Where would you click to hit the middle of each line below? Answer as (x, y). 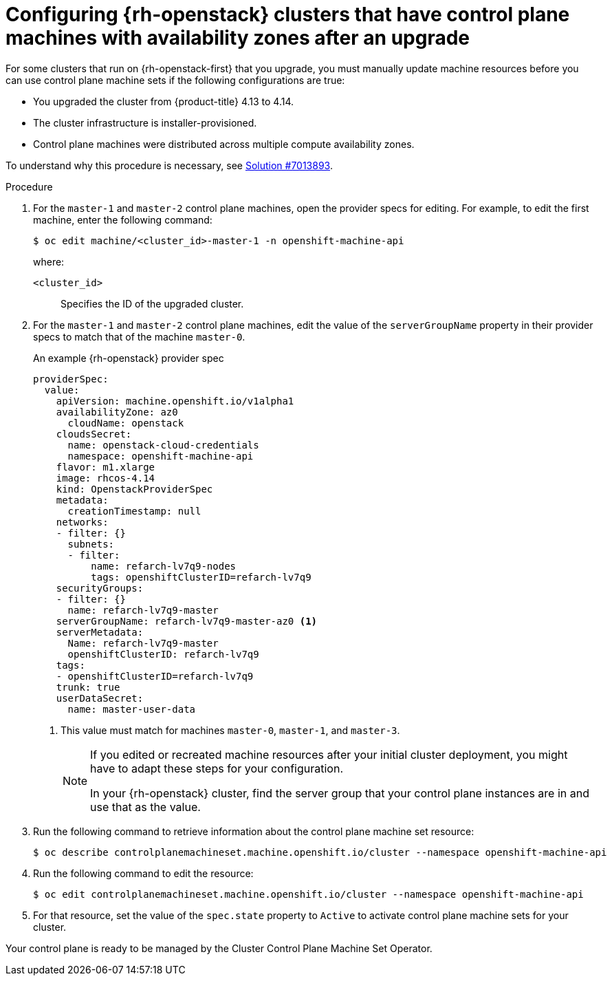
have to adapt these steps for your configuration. (217, 768)
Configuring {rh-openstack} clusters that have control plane (288, 14)
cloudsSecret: (94, 434)
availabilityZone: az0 (117, 412)
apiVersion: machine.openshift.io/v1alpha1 (175, 401)
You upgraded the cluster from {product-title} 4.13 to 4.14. (164, 101)
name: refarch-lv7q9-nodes (164, 566)
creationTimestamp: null (134, 511)
